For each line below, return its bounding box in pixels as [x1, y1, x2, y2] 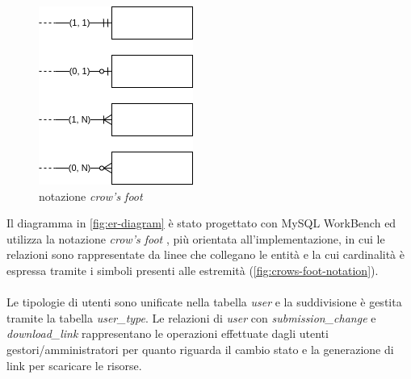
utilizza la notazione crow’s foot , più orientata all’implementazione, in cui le [6, 230, 385, 247]
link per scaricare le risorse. [6, 356, 142, 373]
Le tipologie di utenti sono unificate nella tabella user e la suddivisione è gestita [6, 294, 402, 310]
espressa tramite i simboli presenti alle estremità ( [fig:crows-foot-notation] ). [6, 261, 379, 278]
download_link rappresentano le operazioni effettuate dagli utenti [6, 325, 329, 342]
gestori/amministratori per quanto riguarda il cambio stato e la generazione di [6, 340, 394, 357]
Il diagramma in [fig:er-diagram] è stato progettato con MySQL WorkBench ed [6, 214, 396, 231]
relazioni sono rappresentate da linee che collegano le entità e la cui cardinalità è [6, 246, 405, 263]
